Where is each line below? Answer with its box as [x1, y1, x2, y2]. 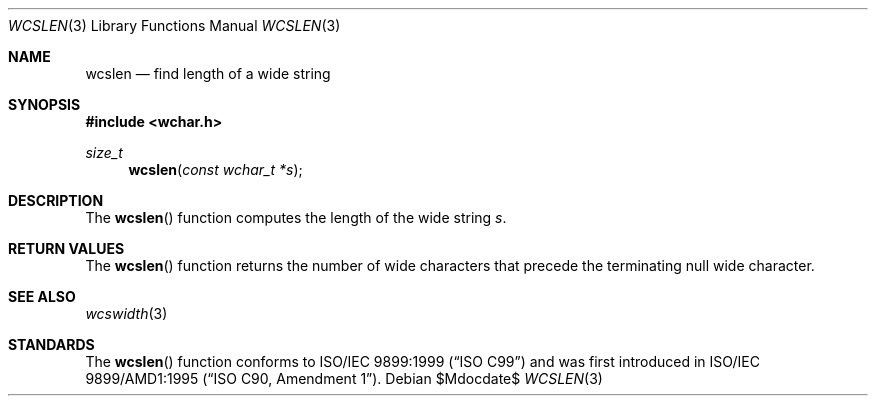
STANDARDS [8, 336, 95, 353]
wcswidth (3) [85, 305, 168, 322]
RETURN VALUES [8, 240, 125, 257]
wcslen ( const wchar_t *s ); [128, 161, 303, 178]
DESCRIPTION [8, 192, 104, 209]
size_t [85, 144, 123, 161]
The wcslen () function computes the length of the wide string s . [85, 209, 507, 226]
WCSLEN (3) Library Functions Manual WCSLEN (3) [8, 17, 341, 34]
